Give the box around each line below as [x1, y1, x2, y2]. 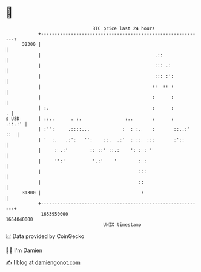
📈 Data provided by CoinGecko [5, 233, 85, 240]
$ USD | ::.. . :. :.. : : [5, 115, 174, 122]
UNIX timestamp [103, 221, 142, 228]
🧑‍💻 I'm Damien [5, 247, 43, 254]
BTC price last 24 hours [92, 25, 155, 32]
